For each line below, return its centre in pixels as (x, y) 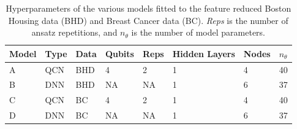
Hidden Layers (204, 53)
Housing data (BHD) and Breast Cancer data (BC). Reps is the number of (148, 20)
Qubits (119, 53)
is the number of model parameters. (198, 32)
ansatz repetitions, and (74, 32)
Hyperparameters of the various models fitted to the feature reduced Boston (148, 8)
